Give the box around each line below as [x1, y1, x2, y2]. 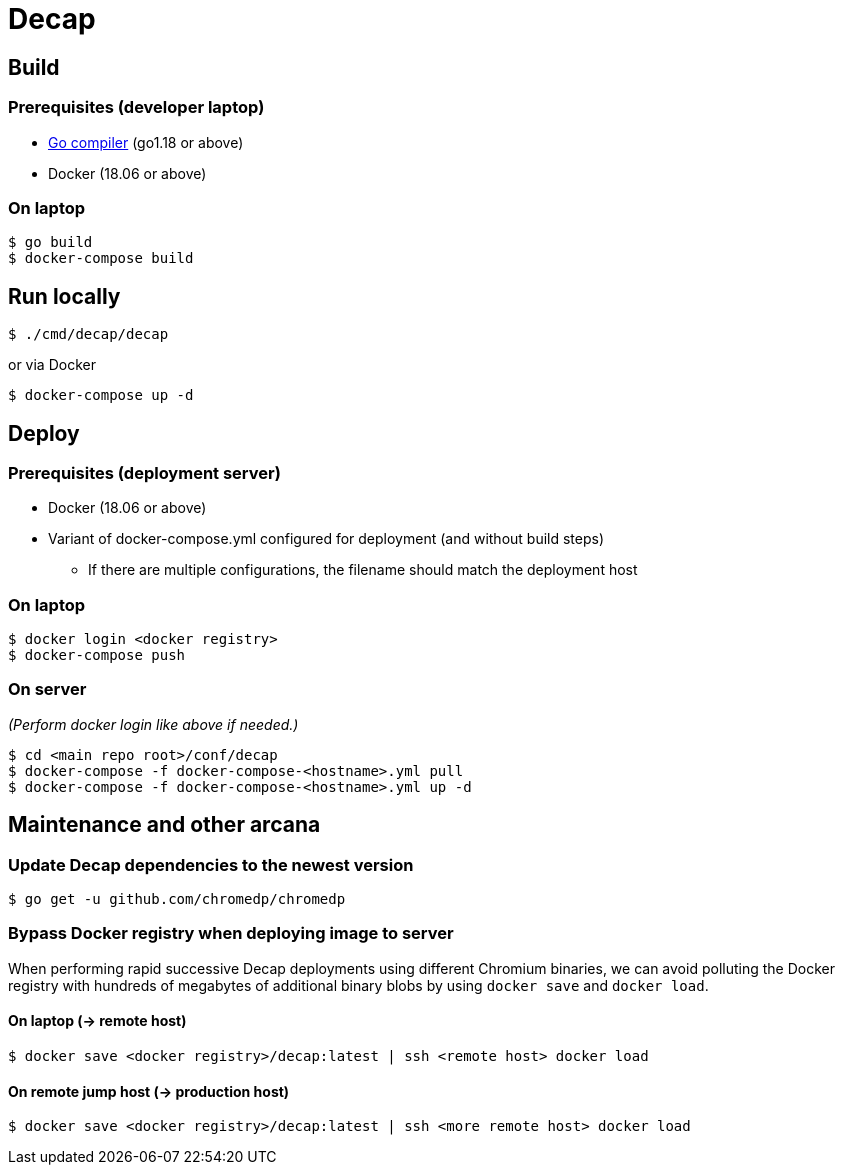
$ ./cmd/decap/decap [8, 326, 169, 343]
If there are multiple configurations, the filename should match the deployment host [88, 561, 638, 579]
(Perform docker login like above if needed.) [8, 715, 299, 733]
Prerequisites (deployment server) [8, 462, 281, 483]
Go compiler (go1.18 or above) [48, 133, 244, 151]
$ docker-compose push [8, 647, 186, 664]
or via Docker [8, 356, 96, 374]
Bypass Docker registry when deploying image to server [8, 923, 454, 944]
